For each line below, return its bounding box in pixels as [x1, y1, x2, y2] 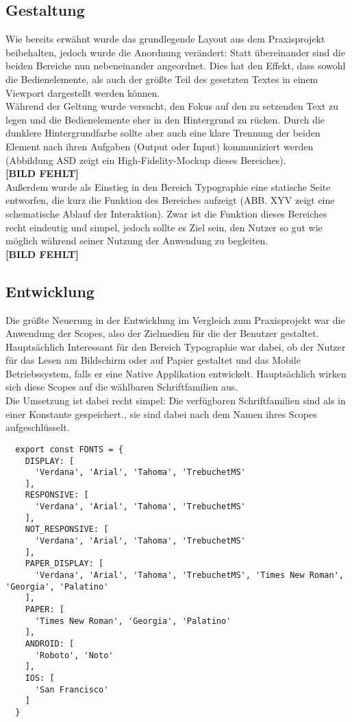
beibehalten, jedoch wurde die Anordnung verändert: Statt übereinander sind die [5, 45, 345, 59]
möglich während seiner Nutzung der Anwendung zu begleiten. [5, 233, 268, 248]
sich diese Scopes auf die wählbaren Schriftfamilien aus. [5, 380, 238, 394]
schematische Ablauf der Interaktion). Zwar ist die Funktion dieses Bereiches [5, 206, 327, 220]
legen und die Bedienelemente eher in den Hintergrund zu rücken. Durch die [5, 112, 325, 126]
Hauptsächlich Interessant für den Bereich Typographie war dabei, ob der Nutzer [5, 339, 346, 353]
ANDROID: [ [25, 639, 75, 649]
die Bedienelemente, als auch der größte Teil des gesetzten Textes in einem [5, 71, 318, 86]
